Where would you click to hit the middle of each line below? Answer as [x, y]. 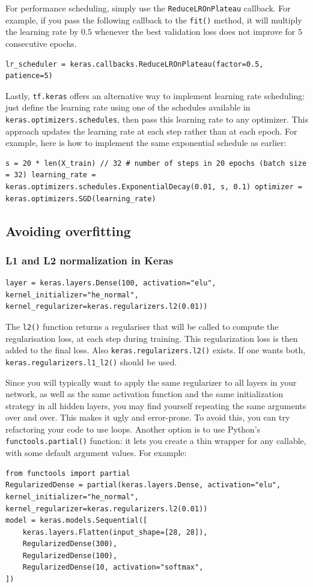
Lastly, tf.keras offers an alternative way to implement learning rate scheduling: [155, 95]
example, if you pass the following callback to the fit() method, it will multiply [154, 20]
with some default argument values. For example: [96, 453]
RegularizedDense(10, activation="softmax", [113, 567]
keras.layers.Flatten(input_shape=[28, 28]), [115, 532]
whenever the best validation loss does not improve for [195, 32]
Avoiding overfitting [68, 230]
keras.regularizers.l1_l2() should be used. [91, 361]
